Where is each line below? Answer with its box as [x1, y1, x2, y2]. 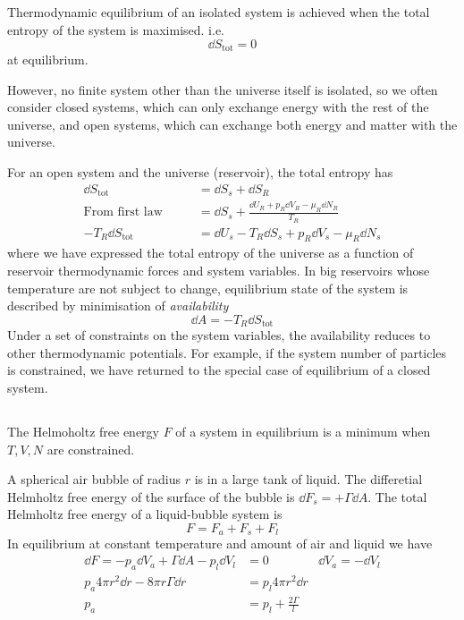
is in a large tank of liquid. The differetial [194, 470, 423, 488]
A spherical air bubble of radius [7, 470, 181, 488]
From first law [83, 206, 163, 219]
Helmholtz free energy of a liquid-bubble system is [7, 505, 283, 523]
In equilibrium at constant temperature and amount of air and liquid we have [7, 534, 433, 553]
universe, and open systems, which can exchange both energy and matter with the [7, 115, 458, 133]
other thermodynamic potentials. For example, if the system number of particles [7, 343, 447, 361]
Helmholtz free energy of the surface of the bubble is [7, 487, 295, 505]
